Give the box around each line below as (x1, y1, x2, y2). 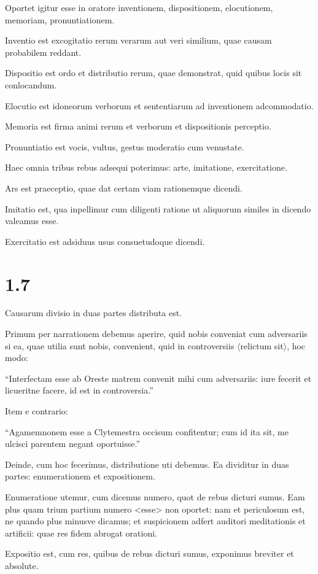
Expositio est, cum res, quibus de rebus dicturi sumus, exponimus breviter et (5, 547, 294, 560)
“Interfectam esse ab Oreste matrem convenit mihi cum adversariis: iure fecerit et (5, 371, 312, 384)
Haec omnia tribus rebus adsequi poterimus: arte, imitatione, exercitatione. (5, 161, 287, 174)
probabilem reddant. (5, 45, 82, 58)
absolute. (5, 559, 39, 572)
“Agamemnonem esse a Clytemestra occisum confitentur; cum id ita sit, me (5, 425, 289, 438)
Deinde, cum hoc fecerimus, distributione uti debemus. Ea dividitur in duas (5, 457, 289, 470)
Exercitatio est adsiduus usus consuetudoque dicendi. (5, 235, 205, 247)
